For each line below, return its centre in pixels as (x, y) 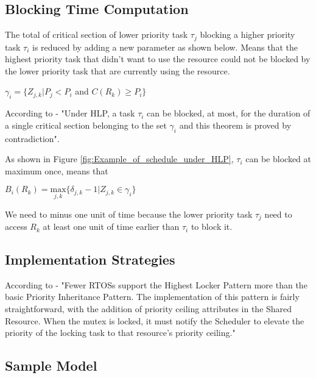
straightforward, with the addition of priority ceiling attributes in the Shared (149, 309)
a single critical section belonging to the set (86, 125)
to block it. (212, 226)
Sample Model (51, 366)
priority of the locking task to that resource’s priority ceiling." (120, 333)
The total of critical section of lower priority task (97, 34)
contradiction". (32, 138)
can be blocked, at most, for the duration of (229, 113)
